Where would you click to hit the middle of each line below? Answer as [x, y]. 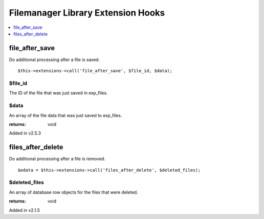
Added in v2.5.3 [25, 133]
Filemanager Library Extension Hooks [87, 13]
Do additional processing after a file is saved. [55, 60]
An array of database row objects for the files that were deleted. [74, 192]
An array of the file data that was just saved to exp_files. [66, 115]
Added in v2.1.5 [24, 210]
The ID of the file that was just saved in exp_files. [58, 93]
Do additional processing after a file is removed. [57, 159]
